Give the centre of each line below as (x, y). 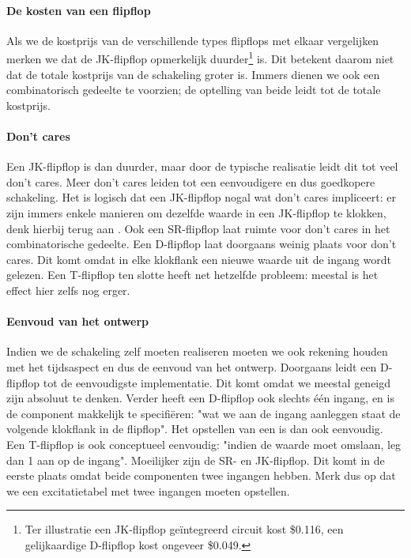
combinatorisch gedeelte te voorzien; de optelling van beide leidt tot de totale (194, 90)
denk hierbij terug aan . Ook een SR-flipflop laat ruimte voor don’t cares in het (198, 228)
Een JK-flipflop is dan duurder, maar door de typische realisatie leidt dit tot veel (202, 166)
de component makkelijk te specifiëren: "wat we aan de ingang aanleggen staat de (204, 413)
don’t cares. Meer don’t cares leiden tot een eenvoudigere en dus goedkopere (191, 181)
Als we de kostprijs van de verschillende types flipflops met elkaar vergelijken (193, 40)
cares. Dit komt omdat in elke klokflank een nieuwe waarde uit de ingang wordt (199, 259)
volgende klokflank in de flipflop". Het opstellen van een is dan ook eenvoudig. (195, 429)
